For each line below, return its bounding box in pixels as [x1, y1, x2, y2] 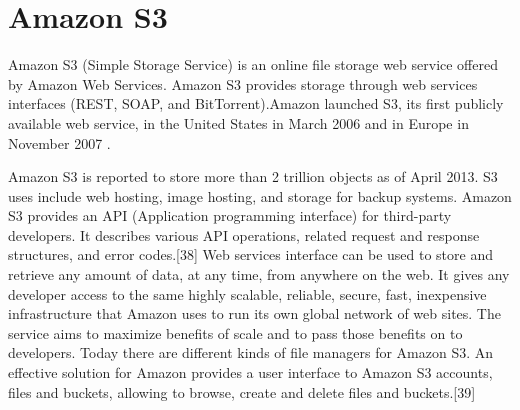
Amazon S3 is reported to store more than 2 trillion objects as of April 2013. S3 [8, 166, 498, 187]
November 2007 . [8, 132, 111, 153]
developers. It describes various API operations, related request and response [8, 224, 480, 245]
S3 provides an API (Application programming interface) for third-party [8, 205, 452, 226]
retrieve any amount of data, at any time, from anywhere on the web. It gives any [8, 264, 510, 285]
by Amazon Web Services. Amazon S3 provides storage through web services [8, 73, 478, 94]
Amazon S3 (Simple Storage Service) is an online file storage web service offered [8, 54, 498, 75]
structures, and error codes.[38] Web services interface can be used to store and [8, 244, 493, 265]
